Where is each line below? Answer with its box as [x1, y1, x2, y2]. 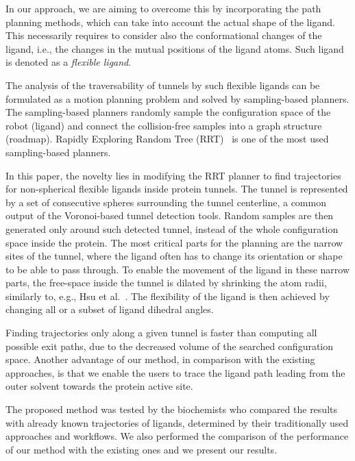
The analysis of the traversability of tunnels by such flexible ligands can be [5, 77, 320, 92]
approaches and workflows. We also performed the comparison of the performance [5, 429, 349, 443]
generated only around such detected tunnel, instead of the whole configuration [5, 221, 339, 236]
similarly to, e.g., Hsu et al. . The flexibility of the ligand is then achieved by [5, 288, 330, 303]
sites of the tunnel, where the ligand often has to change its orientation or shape [5, 249, 343, 263]
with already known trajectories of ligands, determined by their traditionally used [5, 415, 349, 429]
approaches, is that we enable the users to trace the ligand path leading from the [5, 365, 345, 379]
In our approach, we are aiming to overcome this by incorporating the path [5, 1, 321, 15]
